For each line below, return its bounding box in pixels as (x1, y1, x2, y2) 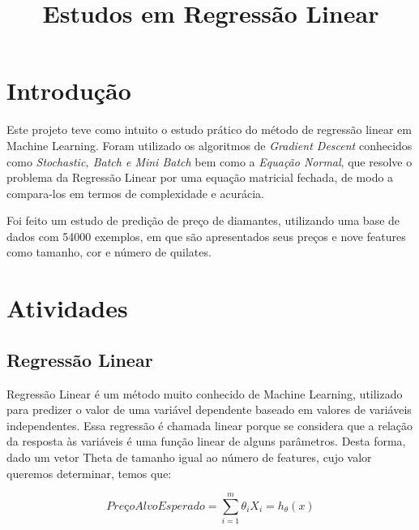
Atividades (6, 291, 128, 325)
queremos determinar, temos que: (6, 464, 172, 481)
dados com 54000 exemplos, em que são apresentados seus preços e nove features (6, 227, 406, 244)
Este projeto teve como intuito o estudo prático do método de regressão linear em (6, 121, 412, 138)
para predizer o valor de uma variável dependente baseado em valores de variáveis (6, 401, 412, 418)
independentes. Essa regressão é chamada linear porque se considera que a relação (6, 416, 413, 433)
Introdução (6, 74, 131, 107)
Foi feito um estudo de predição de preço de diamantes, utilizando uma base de (6, 212, 400, 229)
